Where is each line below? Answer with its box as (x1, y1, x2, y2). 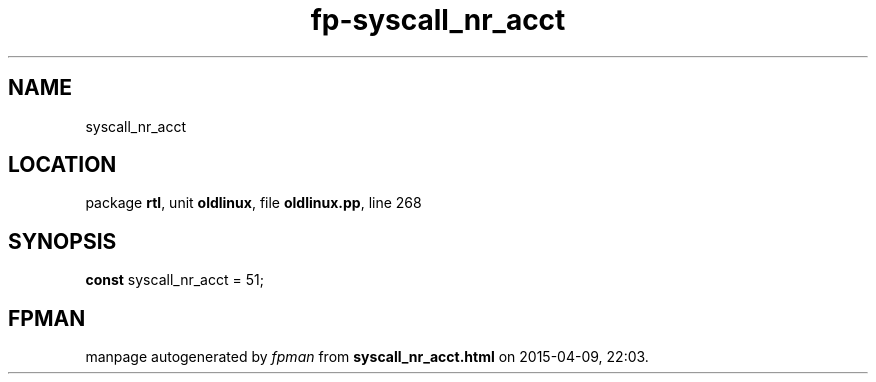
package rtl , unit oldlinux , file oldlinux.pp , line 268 (85, 194, 422, 212)
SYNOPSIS (8, 228, 117, 254)
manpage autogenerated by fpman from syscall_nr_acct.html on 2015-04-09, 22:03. (85, 348, 649, 366)
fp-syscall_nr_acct (310, 3, 566, 37)
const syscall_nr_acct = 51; (85, 271, 264, 289)
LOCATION (8, 152, 117, 178)
